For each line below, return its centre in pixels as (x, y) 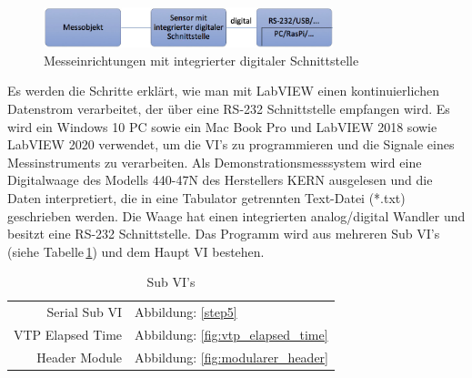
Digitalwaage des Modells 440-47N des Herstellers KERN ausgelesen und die (220, 180)
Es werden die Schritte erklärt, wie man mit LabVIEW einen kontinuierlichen (223, 91)
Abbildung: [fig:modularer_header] (231, 357)
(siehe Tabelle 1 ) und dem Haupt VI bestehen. (136, 251)
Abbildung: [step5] (186, 312)
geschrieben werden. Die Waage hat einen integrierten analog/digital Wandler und (236, 215)
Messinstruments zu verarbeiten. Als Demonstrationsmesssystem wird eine (215, 162)
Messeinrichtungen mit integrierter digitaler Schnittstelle (201, 60)
